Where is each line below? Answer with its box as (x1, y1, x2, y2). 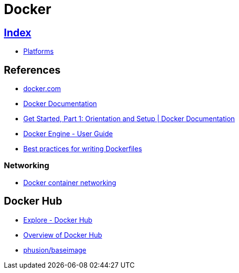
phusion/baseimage (23, 245, 87, 254)
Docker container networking (23, 178, 116, 187)
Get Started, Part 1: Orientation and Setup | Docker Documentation (23, 114, 235, 123)
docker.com (23, 84, 61, 93)
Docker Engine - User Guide (23, 129, 113, 138)
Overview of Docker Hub (23, 230, 102, 239)
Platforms (23, 47, 54, 56)
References (4, 64, 61, 76)
